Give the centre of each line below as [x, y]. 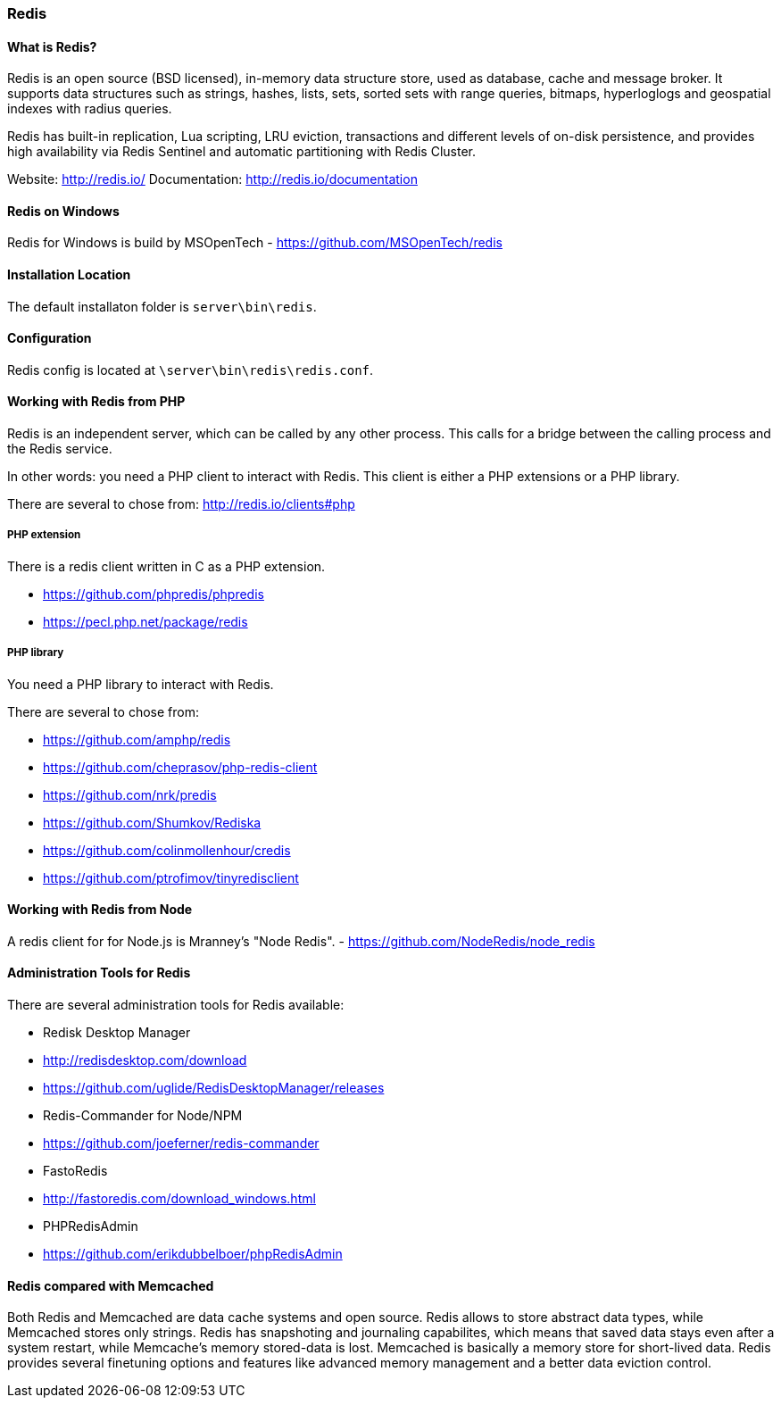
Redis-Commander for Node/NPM [143, 1116]
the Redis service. [60, 449]
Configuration [50, 338]
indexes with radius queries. [90, 109]
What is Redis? [52, 46]
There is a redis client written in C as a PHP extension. [166, 566]
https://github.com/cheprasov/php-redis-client [180, 767]
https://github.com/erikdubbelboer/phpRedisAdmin [193, 1254]
